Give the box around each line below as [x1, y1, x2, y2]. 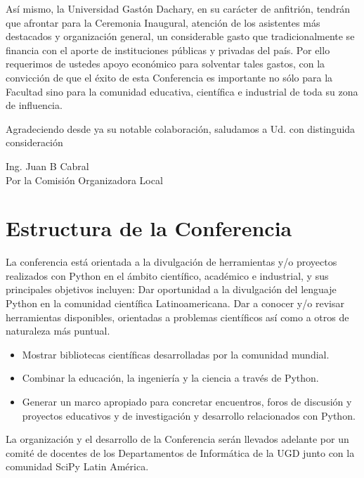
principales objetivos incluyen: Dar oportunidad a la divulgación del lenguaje [6, 282, 337, 297]
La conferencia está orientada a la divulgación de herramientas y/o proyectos [6, 254, 337, 269]
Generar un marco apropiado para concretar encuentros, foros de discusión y [22, 394, 352, 408]
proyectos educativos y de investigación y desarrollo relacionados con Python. [22, 408, 356, 422]
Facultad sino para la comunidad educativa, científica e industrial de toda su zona [6, 84, 358, 98]
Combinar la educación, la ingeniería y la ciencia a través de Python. [22, 370, 319, 385]
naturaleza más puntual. [6, 323, 110, 338]
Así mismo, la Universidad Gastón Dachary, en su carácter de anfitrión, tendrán [6, 1, 351, 15]
